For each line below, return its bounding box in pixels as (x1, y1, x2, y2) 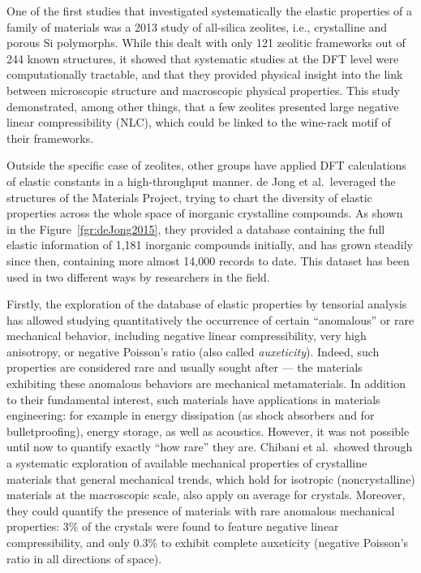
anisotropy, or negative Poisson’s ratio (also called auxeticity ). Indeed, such (6, 343, 380, 360)
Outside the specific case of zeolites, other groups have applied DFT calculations (6, 157, 406, 174)
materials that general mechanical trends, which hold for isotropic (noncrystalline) (6, 470, 415, 487)
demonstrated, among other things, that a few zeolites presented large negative (6, 97, 399, 114)
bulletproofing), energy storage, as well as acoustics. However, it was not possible (6, 422, 410, 439)
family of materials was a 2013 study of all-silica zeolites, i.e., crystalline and (6, 18, 388, 35)
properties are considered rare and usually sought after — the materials (6, 359, 363, 376)
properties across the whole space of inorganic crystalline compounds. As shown (6, 205, 403, 222)
